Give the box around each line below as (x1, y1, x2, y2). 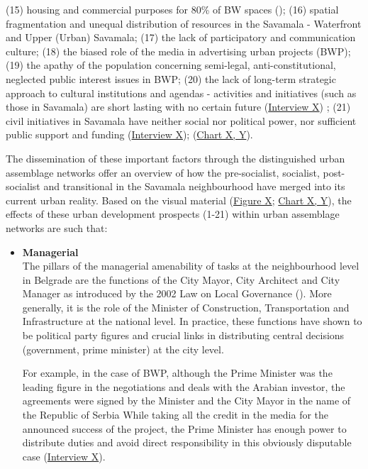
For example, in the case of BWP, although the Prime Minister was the (22, 365, 333, 380)
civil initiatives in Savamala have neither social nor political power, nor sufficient (6, 113, 357, 128)
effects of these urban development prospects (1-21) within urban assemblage (6, 206, 340, 221)
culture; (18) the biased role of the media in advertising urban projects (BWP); (6, 43, 351, 58)
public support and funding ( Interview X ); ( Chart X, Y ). (6, 127, 253, 142)
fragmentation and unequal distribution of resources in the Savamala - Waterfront (6, 16, 362, 31)
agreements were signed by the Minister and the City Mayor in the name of (22, 393, 351, 408)
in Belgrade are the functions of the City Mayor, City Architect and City (22, 272, 340, 287)
